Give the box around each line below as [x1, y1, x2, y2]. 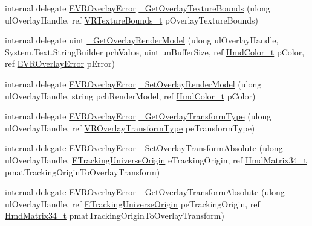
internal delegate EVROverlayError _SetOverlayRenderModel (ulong [5, 77, 262, 90]
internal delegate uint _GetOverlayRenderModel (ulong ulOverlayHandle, [5, 34, 279, 46]
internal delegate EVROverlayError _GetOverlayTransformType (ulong [5, 110, 271, 122]
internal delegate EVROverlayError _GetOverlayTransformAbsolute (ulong [5, 186, 285, 198]
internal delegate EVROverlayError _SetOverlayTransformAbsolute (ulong [5, 142, 283, 154]
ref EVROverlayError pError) [5, 57, 115, 70]
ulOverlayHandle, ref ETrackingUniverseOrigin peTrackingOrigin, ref [5, 197, 260, 210]
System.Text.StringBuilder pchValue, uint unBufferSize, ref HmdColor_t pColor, [5, 45, 305, 58]
